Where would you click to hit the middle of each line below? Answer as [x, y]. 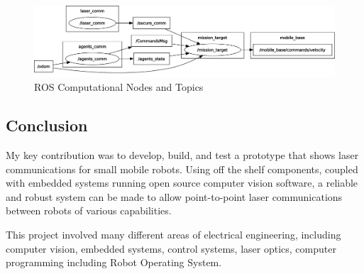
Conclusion [47, 125]
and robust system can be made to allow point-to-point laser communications [174, 196]
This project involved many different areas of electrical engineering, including [173, 234]
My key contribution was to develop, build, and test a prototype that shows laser [182, 155]
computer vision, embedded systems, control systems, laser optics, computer [171, 248]
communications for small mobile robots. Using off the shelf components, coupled [182, 169]
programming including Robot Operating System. [114, 262]
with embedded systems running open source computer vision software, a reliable [182, 183]
